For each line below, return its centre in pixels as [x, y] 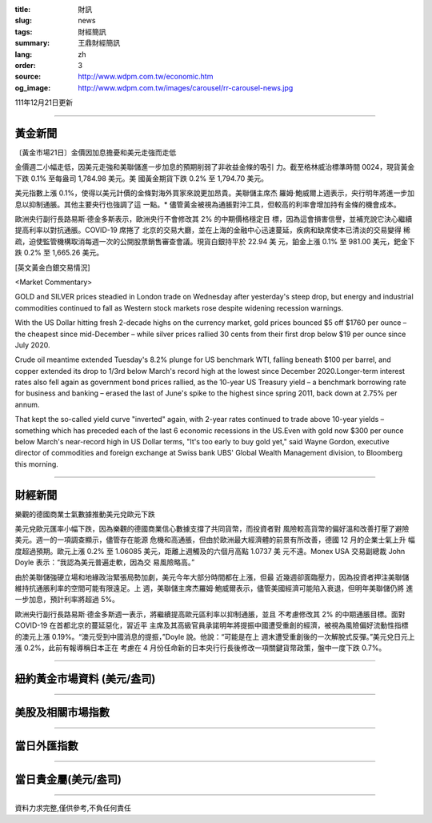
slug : [23, 21]
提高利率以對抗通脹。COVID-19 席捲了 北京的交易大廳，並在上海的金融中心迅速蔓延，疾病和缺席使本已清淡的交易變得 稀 [213, 230]
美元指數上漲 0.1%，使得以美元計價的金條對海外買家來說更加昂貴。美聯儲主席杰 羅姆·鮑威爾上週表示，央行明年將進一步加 [215, 193]
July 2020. [32, 345]
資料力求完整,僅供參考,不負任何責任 [73, 808]
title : [23, 9]
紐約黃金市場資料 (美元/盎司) [85, 678]
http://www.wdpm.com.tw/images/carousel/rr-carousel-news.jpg [186, 87]
